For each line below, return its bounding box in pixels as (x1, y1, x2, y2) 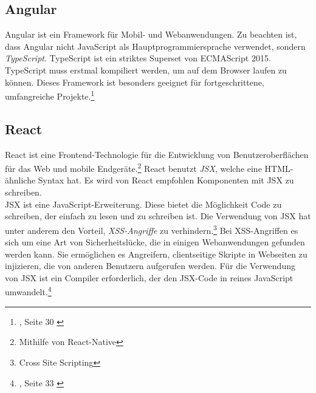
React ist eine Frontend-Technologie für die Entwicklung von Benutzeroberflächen (5, 148, 309, 160)
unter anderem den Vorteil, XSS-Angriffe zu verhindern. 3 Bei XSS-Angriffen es (5, 222, 298, 236)
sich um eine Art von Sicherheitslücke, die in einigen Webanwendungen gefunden (5, 236, 305, 248)
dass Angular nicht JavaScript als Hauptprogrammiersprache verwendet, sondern (5, 39, 306, 52)
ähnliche (5, 174, 36, 186)
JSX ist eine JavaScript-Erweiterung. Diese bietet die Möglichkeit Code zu (5, 197, 282, 210)
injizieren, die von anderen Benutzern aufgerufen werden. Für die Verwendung (5, 259, 295, 272)
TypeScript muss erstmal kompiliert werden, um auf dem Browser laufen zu (5, 63, 287, 76)
